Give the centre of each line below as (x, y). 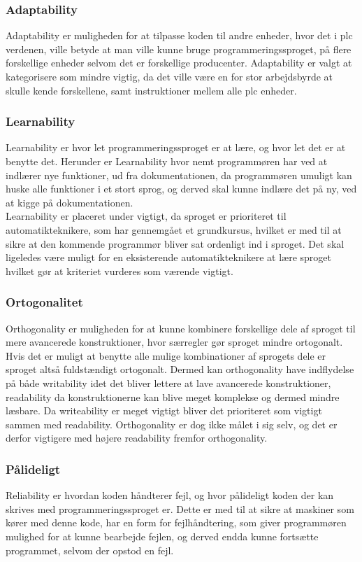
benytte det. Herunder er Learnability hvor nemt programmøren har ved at (167, 161)
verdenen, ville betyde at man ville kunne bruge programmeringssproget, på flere (179, 49)
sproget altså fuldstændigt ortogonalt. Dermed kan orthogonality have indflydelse (180, 369)
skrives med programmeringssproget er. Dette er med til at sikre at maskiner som (180, 508)
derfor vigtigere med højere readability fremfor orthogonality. (137, 438)
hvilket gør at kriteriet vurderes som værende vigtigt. (120, 271)
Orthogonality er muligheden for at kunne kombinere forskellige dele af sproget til (181, 328)
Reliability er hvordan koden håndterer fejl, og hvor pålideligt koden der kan (170, 495)
